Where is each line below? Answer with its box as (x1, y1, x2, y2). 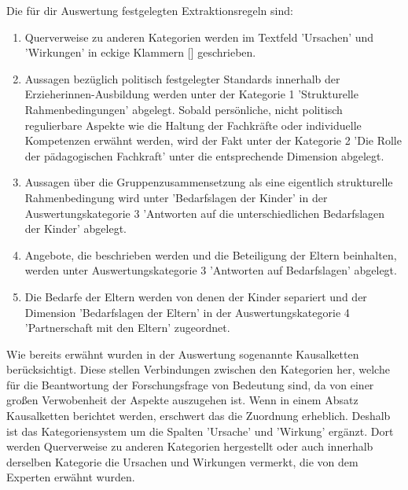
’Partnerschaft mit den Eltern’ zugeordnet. (24, 319, 230, 336)
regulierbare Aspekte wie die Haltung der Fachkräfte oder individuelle (24, 116, 362, 133)
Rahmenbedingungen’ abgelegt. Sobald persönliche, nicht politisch (24, 101, 343, 117)
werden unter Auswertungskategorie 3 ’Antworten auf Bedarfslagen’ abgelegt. (24, 262, 397, 278)
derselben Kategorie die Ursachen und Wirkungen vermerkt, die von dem (6, 453, 358, 470)
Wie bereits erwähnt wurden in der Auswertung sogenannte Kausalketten (6, 345, 359, 362)
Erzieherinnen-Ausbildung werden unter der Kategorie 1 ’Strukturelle (24, 86, 358, 102)
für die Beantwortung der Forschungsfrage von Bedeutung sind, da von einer (6, 376, 374, 392)
